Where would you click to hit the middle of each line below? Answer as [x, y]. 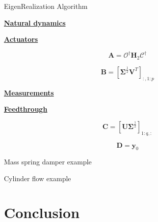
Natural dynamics [35, 22]
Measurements [29, 92]
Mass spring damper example [48, 162]
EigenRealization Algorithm [46, 6]
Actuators [21, 39]
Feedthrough [26, 109]
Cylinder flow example [38, 178]
